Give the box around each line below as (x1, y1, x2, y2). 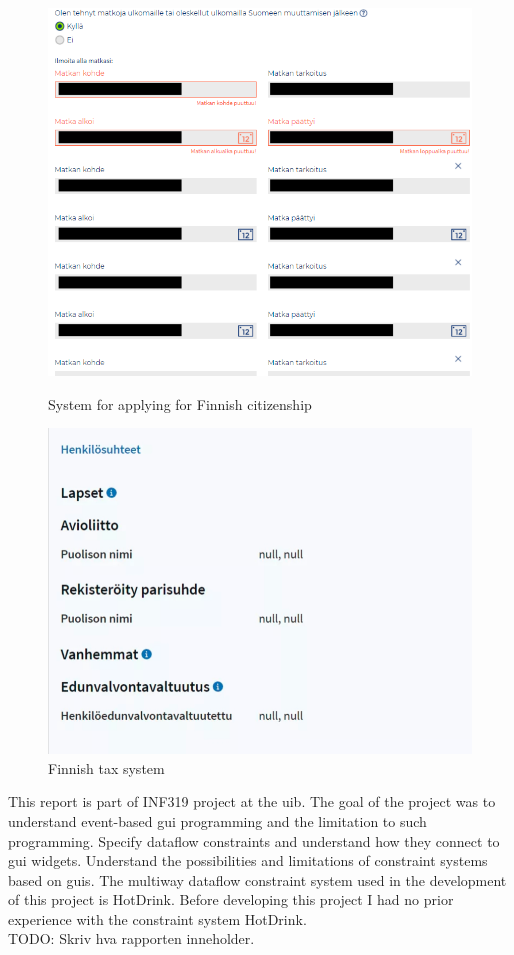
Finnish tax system (48, 757, 165, 778)
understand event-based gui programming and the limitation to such (8, 810, 427, 831)
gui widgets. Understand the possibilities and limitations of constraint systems (8, 850, 488, 871)
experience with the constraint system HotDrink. (8, 908, 307, 929)
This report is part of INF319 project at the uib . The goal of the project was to (8, 791, 496, 812)
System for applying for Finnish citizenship (48, 393, 312, 414)
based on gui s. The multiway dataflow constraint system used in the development (8, 869, 507, 890)
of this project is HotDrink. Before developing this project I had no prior (8, 889, 454, 910)
